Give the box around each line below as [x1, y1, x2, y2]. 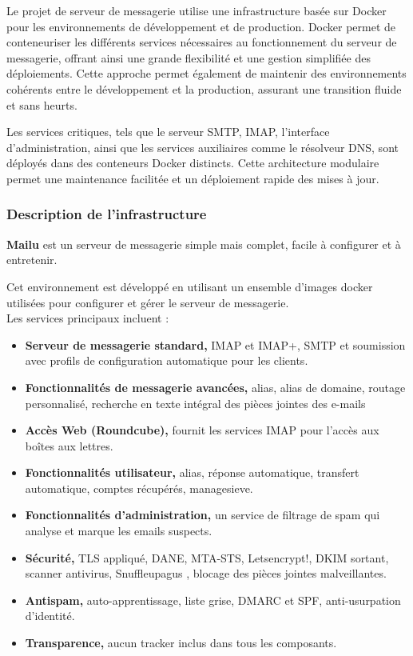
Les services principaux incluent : [6, 310, 169, 326]
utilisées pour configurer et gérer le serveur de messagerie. [6, 294, 289, 310]
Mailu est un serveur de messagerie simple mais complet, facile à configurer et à [6, 235, 401, 252]
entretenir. [6, 251, 58, 268]
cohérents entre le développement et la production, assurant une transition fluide [6, 80, 402, 97]
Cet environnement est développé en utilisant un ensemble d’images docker [6, 278, 373, 294]
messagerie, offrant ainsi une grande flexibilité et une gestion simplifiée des [6, 49, 371, 66]
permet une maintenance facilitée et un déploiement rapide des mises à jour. [6, 170, 379, 186]
